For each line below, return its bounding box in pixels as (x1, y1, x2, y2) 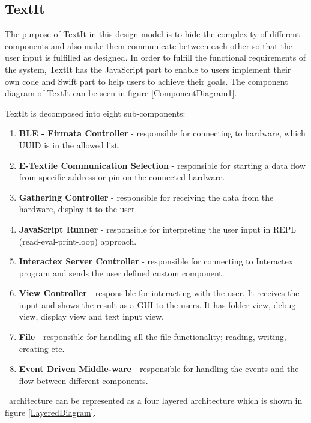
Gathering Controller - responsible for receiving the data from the (19, 190, 274, 203)
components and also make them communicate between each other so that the (5, 39, 292, 52)
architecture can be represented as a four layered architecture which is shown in (8, 394, 303, 407)
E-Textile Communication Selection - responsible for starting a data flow (19, 159, 306, 171)
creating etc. (19, 342, 65, 355)
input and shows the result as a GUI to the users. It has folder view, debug (19, 298, 296, 311)
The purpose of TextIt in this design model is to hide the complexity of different (5, 28, 300, 40)
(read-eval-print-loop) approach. (19, 234, 137, 247)
